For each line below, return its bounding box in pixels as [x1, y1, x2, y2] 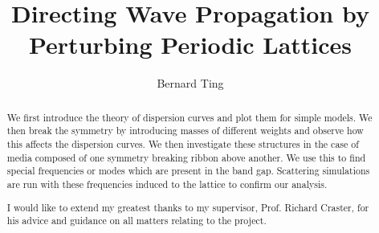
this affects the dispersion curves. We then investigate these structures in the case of [6, 137, 359, 151]
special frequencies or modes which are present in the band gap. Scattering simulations [6, 164, 370, 178]
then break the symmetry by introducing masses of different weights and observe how [6, 124, 364, 137]
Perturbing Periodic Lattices [28, 28, 353, 61]
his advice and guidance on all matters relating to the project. [6, 214, 267, 227]
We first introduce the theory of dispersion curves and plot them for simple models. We [6, 110, 373, 124]
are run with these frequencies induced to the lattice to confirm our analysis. [6, 177, 328, 190]
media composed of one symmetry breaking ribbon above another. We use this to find [6, 150, 366, 164]
